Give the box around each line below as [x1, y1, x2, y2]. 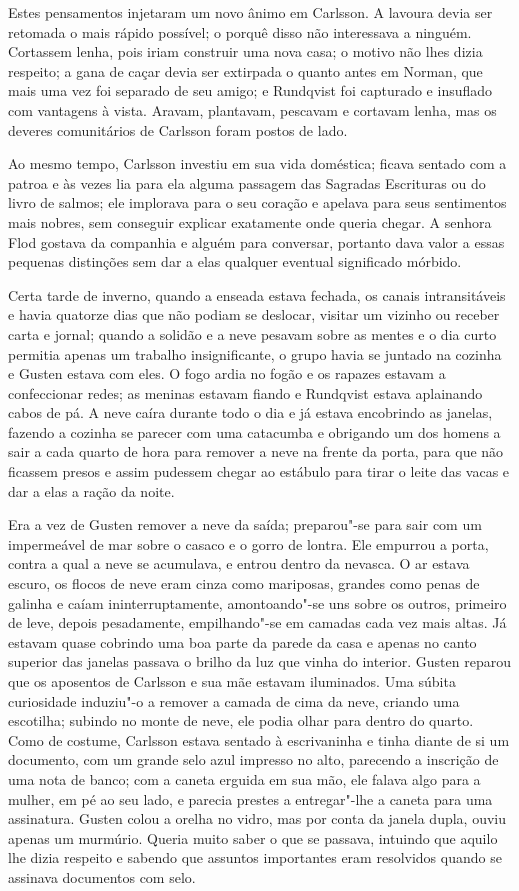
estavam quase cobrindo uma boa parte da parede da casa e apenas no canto [8, 631, 477, 652]
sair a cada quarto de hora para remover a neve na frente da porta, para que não [8, 441, 504, 462]
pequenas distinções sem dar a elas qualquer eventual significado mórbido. [8, 251, 462, 272]
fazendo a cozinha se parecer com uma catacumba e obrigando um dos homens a [8, 421, 501, 442]
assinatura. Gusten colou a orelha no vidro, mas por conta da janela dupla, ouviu [8, 808, 507, 829]
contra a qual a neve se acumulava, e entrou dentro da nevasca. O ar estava [8, 553, 470, 574]
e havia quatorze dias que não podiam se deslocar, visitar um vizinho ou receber [8, 304, 500, 325]
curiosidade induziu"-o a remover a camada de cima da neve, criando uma [8, 690, 460, 711]
